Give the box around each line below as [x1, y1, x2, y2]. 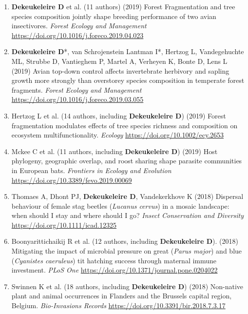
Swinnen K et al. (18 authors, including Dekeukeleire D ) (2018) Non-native [11, 281, 244, 291]
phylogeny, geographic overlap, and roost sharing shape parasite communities [11, 156, 242, 166]
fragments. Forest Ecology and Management [11, 84, 142, 95]
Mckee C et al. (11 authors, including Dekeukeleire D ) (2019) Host [11, 146, 218, 156]
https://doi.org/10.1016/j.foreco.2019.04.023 [11, 30, 144, 40]
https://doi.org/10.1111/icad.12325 [11, 219, 117, 230]
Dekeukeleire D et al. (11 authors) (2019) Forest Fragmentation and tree [11, 1, 235, 11]
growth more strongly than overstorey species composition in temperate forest [11, 75, 245, 85]
